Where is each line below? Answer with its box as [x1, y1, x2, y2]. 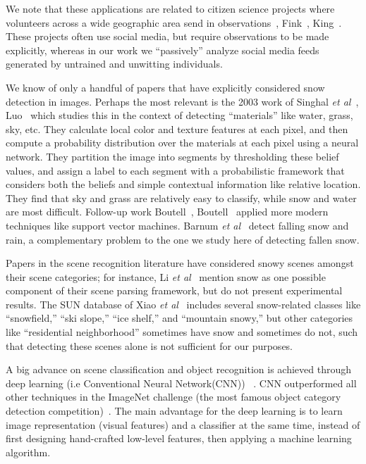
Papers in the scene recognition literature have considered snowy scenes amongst [6, 256, 354, 270]
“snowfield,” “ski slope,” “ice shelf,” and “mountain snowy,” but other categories [6, 311, 353, 325]
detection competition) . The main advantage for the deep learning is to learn [6, 403, 343, 418]
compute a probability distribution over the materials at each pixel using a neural [6, 135, 359, 150]
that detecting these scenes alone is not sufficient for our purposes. [6, 338, 293, 353]
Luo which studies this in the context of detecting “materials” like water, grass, [6, 108, 353, 123]
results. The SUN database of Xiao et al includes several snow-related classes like [6, 296, 361, 311]
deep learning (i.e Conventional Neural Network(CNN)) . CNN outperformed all [6, 375, 357, 390]
